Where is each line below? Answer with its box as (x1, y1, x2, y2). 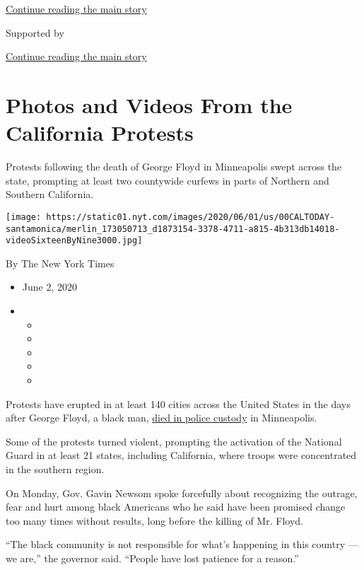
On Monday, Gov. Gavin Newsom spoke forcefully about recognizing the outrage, (6, 485, 358, 500)
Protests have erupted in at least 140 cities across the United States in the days (6, 396, 351, 411)
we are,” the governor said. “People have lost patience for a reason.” (6, 550, 299, 565)
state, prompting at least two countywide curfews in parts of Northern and (6, 173, 329, 187)
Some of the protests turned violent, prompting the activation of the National (6, 434, 342, 448)
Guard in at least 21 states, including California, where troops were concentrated (6, 448, 357, 463)
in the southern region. (6, 461, 105, 476)
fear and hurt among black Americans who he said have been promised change (6, 499, 346, 514)
